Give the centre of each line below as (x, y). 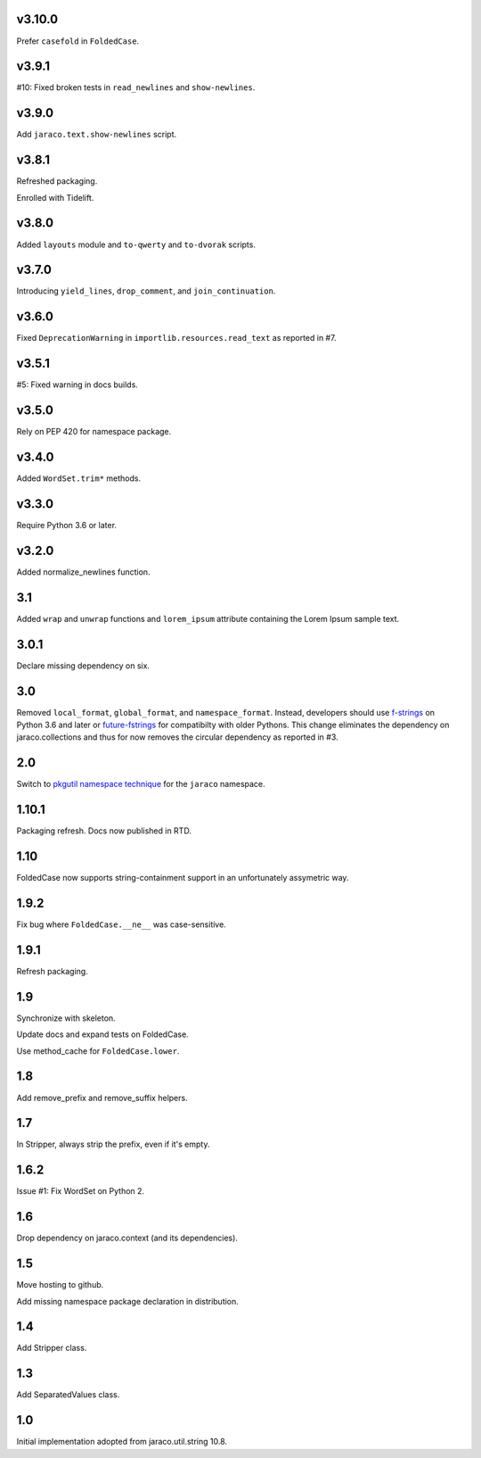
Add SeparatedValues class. (68, 1395)
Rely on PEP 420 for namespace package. (94, 432)
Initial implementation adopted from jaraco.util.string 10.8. (122, 1442)
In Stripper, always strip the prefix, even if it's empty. (113, 1144)
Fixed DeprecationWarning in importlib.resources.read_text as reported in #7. (176, 338)
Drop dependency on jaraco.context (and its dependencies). (127, 1238)
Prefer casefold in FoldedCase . (78, 41)
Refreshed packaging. (57, 181)
